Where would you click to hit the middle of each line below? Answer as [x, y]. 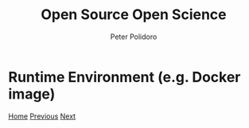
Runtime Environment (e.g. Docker [124, 77]
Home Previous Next [42, 116]
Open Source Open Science [134, 15]
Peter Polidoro [134, 37]
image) [32, 94]
